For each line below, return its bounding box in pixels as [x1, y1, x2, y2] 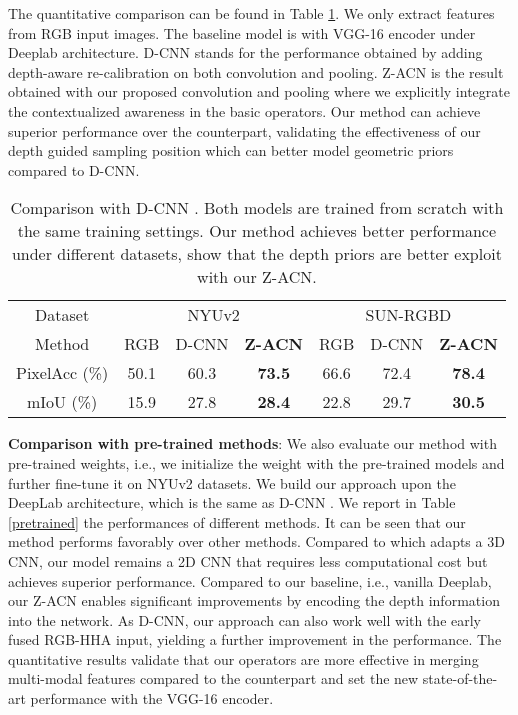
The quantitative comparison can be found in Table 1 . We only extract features [8, 3, 495, 23]
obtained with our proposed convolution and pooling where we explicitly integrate [8, 81, 510, 102]
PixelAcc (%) [16, 361, 109, 385]
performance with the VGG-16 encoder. [30, 688, 274, 709]
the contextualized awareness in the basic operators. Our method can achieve [8, 100, 481, 121]
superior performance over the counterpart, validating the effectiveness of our [8, 120, 481, 141]
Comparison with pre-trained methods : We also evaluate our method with [8, 433, 497, 454]
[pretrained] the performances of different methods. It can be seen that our [8, 511, 466, 532]
